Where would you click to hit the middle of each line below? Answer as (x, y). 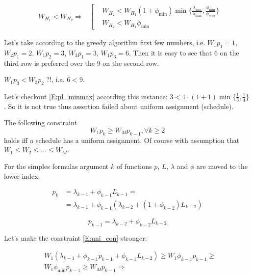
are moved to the (222, 166)
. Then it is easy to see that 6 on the (184, 52)
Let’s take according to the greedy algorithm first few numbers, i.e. (105, 42)
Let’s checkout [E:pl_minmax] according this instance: (86, 96)
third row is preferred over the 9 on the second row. (82, 63)
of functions (134, 166)
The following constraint (41, 123)
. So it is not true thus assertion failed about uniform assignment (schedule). (119, 106)
